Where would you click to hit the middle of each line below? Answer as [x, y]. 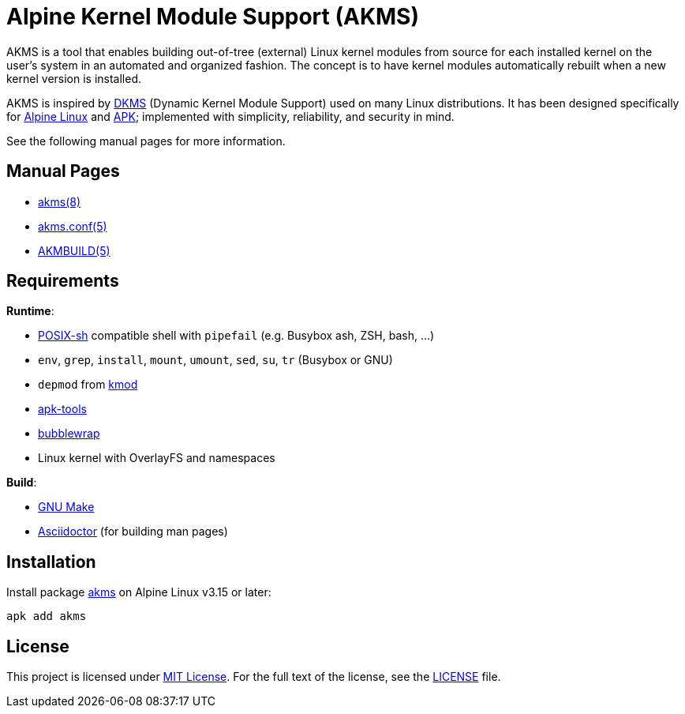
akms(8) [60, 201]
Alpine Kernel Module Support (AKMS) [213, 17]
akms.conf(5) [73, 226]
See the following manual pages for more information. [146, 141]
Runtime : [30, 311]
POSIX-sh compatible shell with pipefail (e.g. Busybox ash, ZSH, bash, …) [236, 336]
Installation [51, 562]
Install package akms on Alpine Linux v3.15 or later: [139, 592]
